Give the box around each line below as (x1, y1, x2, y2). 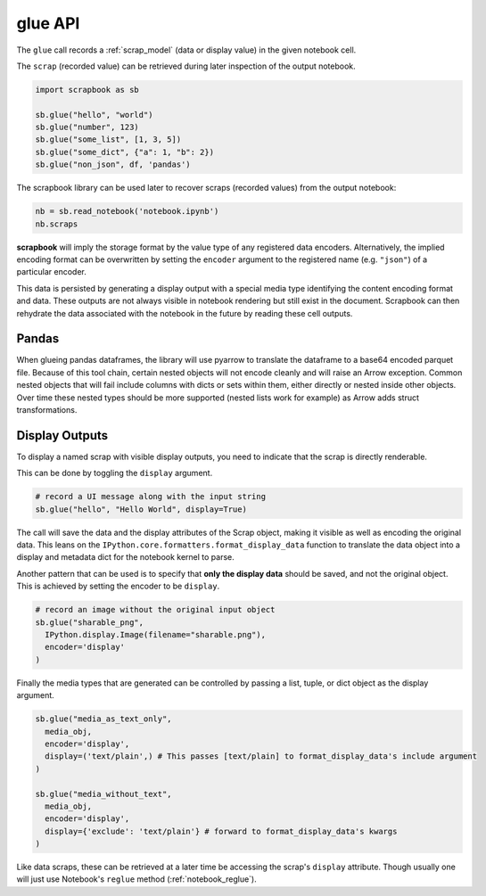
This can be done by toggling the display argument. (16, 468, 213, 479)
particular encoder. (16, 267, 86, 277)
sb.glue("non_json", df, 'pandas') (35, 160, 191, 169)
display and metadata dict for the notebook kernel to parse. (16, 552, 235, 563)
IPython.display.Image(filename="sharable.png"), (45, 629, 267, 640)
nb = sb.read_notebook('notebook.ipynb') (35, 206, 219, 217)
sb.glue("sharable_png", (35, 617, 144, 628)
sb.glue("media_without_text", (35, 789, 173, 799)
